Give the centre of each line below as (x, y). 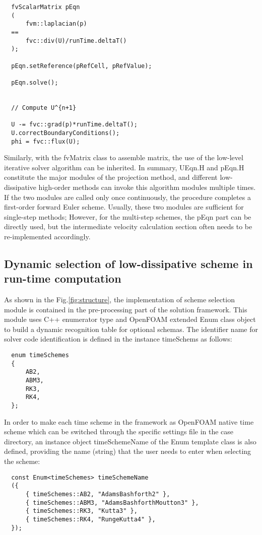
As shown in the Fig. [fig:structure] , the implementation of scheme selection (119, 299)
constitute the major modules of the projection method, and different (111, 177)
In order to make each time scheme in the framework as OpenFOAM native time (129, 421)
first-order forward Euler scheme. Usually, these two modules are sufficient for (124, 207)
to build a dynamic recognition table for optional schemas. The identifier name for (131, 329)
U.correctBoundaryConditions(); (65, 133)
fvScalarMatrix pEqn (46, 7)
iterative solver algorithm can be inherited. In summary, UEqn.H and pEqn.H (124, 167)
